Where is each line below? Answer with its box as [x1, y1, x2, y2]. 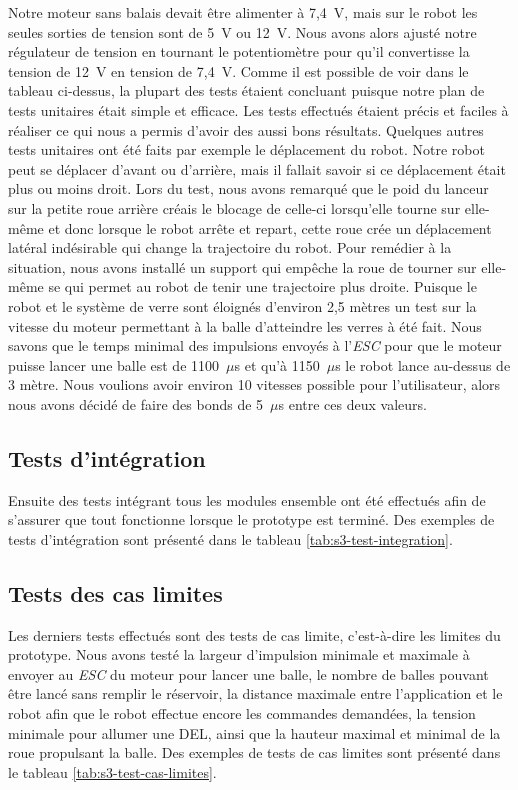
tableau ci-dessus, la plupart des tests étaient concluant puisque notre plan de [8, 80, 485, 101]
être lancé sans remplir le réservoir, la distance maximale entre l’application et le [8, 683, 503, 704]
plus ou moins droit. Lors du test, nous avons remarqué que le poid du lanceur [8, 178, 489, 199]
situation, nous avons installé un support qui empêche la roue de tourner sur [8, 256, 477, 277]
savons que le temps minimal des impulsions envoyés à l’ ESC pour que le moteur [8, 335, 502, 356]
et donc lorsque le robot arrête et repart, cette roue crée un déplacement [48, 217, 492, 238]
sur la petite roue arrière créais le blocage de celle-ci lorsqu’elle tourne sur [8, 197, 461, 218]
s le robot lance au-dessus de [335, 354, 511, 375]
